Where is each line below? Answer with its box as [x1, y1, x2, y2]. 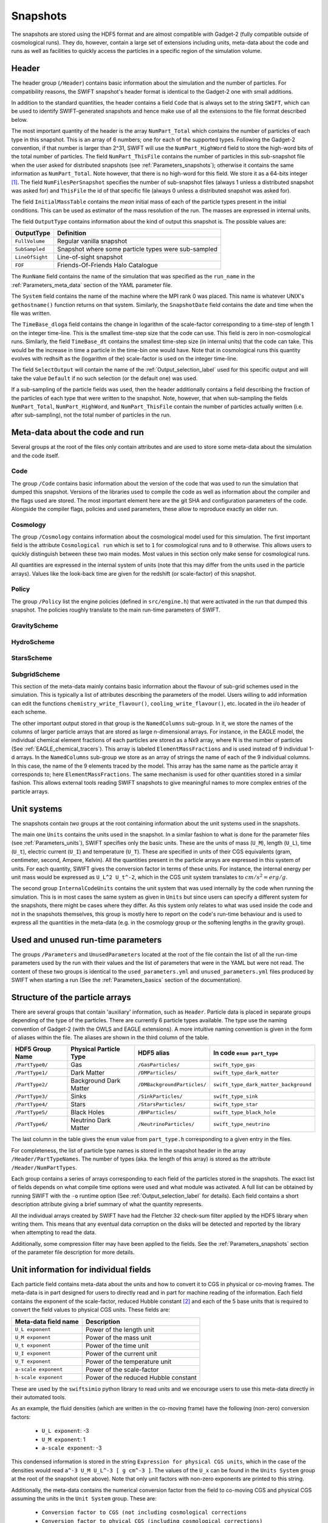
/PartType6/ [15, 1121, 48, 1127]
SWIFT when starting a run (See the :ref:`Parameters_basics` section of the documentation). [11, 976, 242, 983]
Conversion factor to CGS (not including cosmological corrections [41, 1509, 247, 1516]
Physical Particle [70, 1045, 120, 1053]
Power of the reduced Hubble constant [85, 1373, 197, 1382]
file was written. [11, 309, 52, 317]
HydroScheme [11, 637, 55, 646]
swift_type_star [213, 1101, 258, 1108]
